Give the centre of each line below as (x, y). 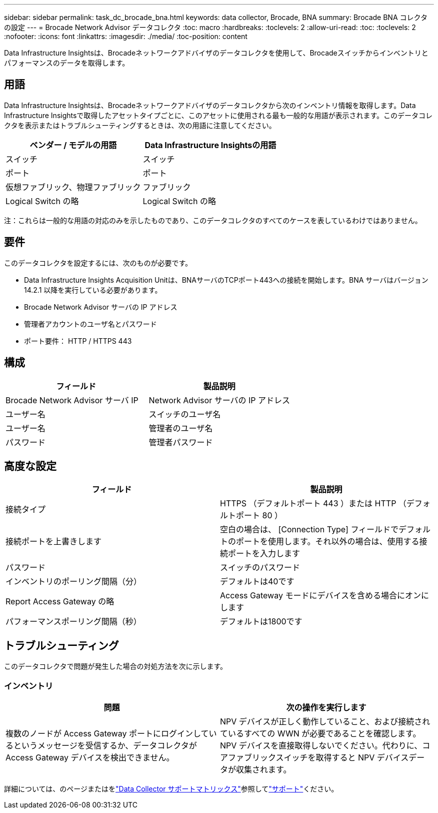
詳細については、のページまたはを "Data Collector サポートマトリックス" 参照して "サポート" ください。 (171, 788)
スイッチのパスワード (260, 568)
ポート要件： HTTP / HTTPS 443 (78, 341)
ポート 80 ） (259, 516)
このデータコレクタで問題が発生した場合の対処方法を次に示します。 (116, 666)
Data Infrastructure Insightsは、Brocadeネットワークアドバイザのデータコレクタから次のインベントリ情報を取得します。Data (210, 105)
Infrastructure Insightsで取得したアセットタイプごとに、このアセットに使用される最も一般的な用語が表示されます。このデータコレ (218, 115)
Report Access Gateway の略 (60, 602)
